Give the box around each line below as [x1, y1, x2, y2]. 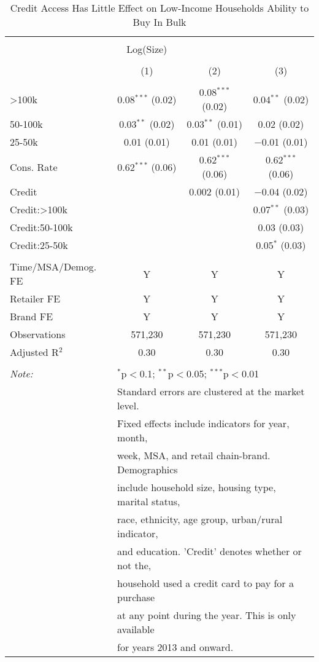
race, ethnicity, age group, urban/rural [117, 512, 283, 526]
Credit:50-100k [10, 220, 73, 234]
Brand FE [10, 309, 53, 323]
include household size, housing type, [117, 480, 276, 494]
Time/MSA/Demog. [10, 259, 97, 274]
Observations [10, 327, 66, 341]
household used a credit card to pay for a [117, 576, 294, 590]
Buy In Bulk [133, 15, 186, 29]
